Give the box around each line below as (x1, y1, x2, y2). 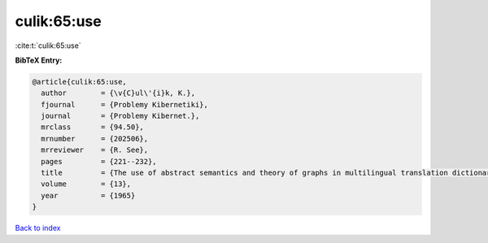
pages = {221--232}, (41, 157, 158, 166)
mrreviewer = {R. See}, (41, 145, 149, 154)
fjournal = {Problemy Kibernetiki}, (41, 100, 209, 109)
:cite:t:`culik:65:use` (15, 41, 81, 50)
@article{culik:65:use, (32, 77, 128, 86)
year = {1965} (41, 191, 136, 200)
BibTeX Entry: (15, 55, 63, 65)
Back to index (15, 223, 61, 233)
